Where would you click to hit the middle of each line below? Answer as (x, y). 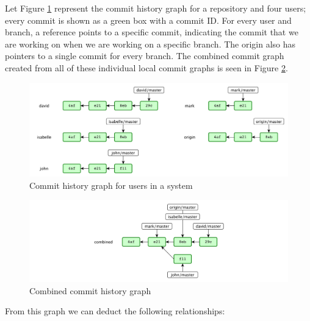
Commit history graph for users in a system (111, 185)
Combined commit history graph (90, 290)
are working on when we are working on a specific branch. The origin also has (150, 44)
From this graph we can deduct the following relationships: (115, 311)
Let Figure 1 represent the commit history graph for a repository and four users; (156, 8)
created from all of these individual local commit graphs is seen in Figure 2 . (146, 67)
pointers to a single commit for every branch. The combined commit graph (145, 56)
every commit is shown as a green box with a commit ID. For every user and (148, 20)
